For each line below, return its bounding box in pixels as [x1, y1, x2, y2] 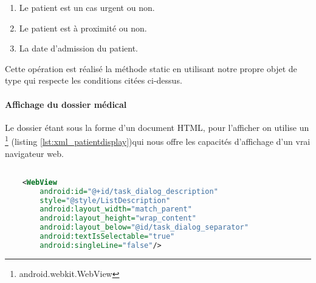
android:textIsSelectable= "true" [39, 232, 175, 241]
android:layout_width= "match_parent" [39, 205, 192, 214]
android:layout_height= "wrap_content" [39, 214, 196, 223]
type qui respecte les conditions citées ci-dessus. [5, 74, 182, 87]
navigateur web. [5, 147, 64, 159]
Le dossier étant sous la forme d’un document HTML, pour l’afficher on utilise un [5, 121, 309, 133]
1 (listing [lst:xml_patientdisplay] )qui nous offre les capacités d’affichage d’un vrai [5, 133, 311, 148]
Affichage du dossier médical [5, 98, 127, 110]
